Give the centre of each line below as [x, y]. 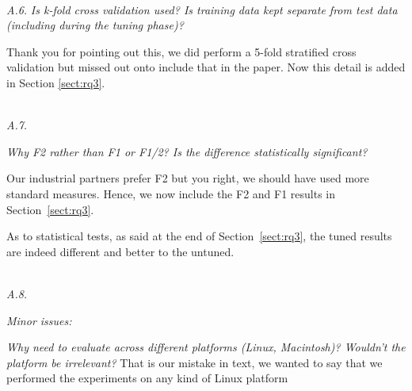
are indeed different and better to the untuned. [120, 251]
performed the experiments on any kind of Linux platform [147, 378]
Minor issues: [39, 320]
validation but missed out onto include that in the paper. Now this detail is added [206, 67]
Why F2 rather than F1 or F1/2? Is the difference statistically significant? [187, 151]
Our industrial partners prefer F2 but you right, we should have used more [188, 178]
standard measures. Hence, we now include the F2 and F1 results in [171, 193]
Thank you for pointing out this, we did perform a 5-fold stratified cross [181, 51]
